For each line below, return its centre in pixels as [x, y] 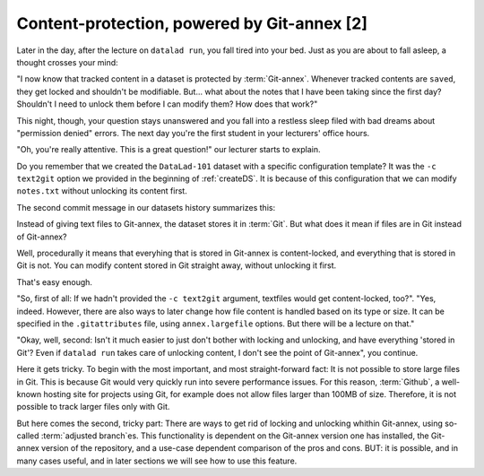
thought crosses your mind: [67, 62]
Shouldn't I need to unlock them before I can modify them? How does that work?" [167, 104]
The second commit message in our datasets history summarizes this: [146, 207]
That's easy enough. [55, 281]
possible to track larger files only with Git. [93, 407]
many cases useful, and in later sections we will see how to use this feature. [157, 461]
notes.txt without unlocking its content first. [102, 191]
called [28, 436]
